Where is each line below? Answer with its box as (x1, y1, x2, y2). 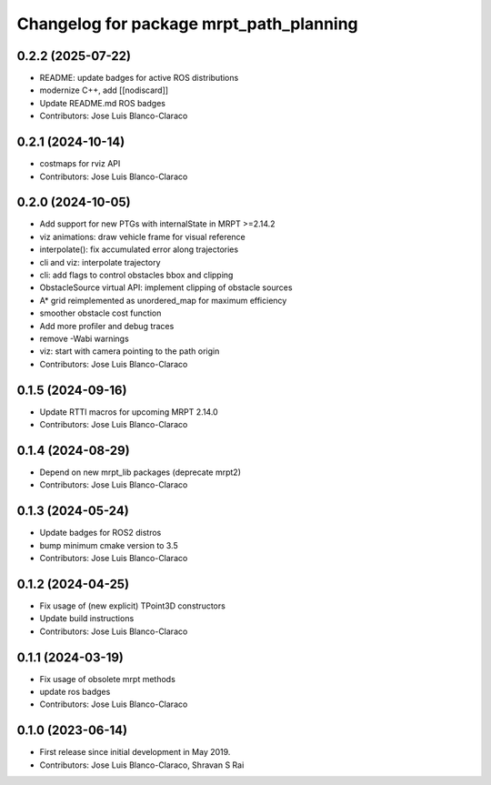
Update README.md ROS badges (39, 97, 165, 108)
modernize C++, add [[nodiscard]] (39, 85, 168, 96)
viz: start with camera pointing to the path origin (39, 346, 220, 357)
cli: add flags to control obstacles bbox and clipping (39, 269, 234, 280)
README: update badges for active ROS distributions (39, 73, 239, 84)
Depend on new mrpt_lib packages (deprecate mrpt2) (39, 467, 241, 478)
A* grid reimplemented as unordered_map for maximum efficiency (39, 295, 287, 306)
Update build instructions (39, 613, 135, 624)
